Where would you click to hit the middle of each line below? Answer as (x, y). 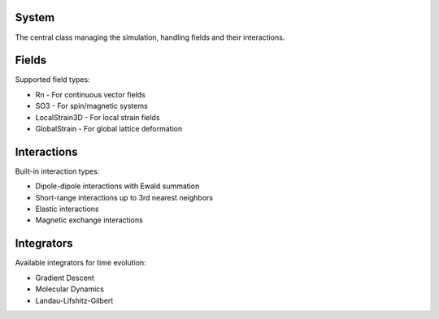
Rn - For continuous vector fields (90, 94)
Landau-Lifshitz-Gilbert (74, 300)
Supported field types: (52, 80)
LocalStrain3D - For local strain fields (98, 117)
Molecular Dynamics (70, 289)
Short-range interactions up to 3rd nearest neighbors (124, 197)
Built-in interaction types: (57, 171)
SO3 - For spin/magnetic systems (91, 106)
